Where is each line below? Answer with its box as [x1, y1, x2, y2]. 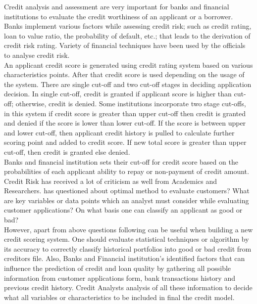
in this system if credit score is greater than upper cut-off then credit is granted [4, 108, 246, 118]
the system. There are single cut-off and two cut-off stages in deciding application [4, 79, 252, 89]
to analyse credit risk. [4, 49, 70, 60]
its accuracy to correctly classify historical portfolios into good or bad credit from [4, 243, 252, 254]
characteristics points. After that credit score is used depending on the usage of [4, 69, 245, 80]
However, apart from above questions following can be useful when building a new [4, 224, 253, 234]
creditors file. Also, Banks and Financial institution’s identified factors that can [4, 253, 245, 263]
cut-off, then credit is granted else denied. [4, 146, 130, 157]
